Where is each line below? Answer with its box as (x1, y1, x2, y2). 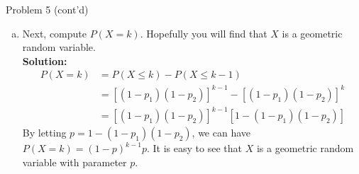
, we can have (192, 125, 251, 140)
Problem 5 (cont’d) (6, 2, 89, 16)
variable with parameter (22, 155, 127, 170)
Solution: (22, 53, 67, 68)
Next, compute (22, 25, 87, 40)
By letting (22, 125, 67, 140)
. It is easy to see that (147, 141, 242, 156)
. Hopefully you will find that (140, 25, 267, 40)
